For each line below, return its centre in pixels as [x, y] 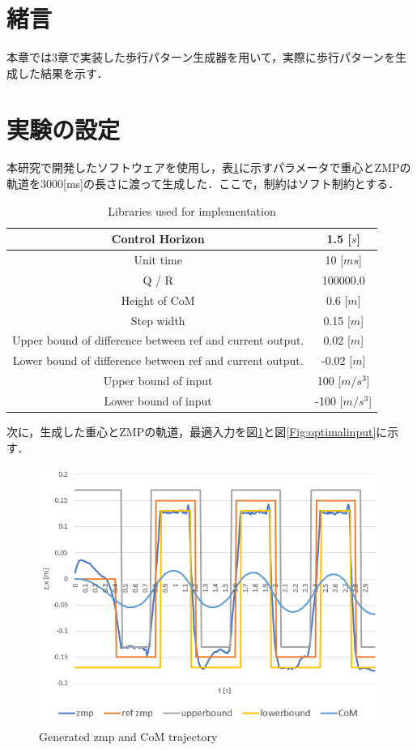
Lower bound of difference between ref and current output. [158, 360]
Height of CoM [158, 300]
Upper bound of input [158, 381]
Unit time [158, 260]
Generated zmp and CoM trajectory [128, 737]
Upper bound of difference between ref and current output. [158, 340]
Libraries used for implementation [192, 210]
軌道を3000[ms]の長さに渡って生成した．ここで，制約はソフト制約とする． [203, 184]
